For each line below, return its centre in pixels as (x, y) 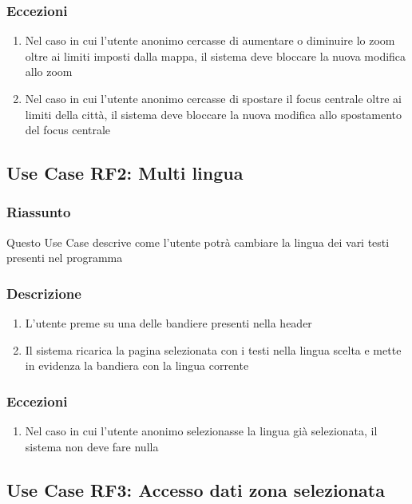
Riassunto (39, 212)
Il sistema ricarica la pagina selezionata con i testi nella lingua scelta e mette (213, 349)
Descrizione (44, 293)
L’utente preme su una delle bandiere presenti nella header (168, 323)
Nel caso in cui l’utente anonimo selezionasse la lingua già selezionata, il (201, 431)
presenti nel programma (65, 258)
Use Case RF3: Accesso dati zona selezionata (196, 489)
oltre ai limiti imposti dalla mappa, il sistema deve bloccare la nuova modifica (216, 56)
